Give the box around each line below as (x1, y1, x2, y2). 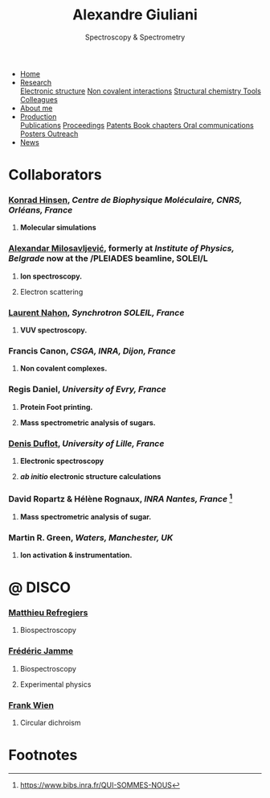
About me (19, 103, 53, 113)
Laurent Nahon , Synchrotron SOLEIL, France (8, 307, 185, 318)
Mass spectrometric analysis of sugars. (19, 417, 156, 428)
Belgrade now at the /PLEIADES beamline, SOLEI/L (8, 253, 208, 264)
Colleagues (19, 94, 58, 104)
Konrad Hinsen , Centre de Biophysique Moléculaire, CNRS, (8, 195, 243, 206)
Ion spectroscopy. (19, 271, 83, 281)
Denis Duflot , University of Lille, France (8, 437, 165, 449)
